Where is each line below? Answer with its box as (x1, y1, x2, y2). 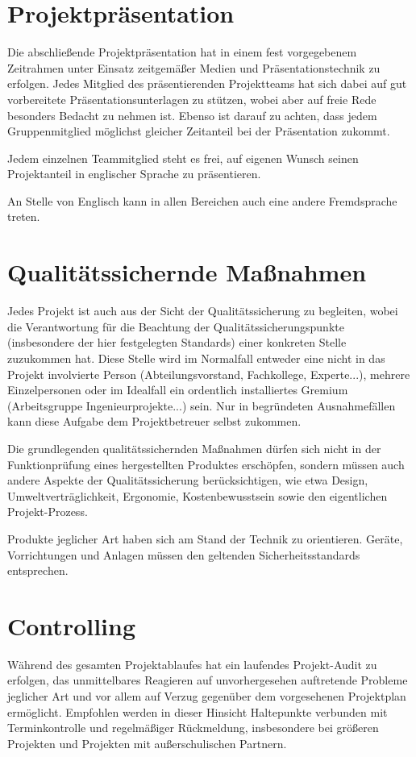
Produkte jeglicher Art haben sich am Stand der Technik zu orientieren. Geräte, (7, 530, 403, 547)
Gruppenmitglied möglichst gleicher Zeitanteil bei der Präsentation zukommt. (7, 123, 390, 139)
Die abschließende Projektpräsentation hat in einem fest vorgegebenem (7, 44, 357, 60)
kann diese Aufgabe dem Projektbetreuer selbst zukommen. (7, 413, 302, 430)
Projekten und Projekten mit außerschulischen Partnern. (7, 734, 287, 751)
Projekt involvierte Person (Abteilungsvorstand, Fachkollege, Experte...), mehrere (7, 365, 410, 382)
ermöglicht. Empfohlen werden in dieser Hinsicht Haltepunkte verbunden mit (7, 703, 388, 720)
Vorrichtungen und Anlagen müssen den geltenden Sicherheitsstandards (7, 546, 360, 563)
